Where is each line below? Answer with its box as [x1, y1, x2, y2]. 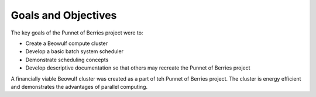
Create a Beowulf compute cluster [25, 40, 108, 47]
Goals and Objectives [11, 9, 117, 22]
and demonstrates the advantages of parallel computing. [11, 83, 148, 90]
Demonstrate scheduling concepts [25, 56, 109, 63]
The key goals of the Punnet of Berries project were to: [11, 29, 143, 36]
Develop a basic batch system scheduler [25, 48, 124, 55]
